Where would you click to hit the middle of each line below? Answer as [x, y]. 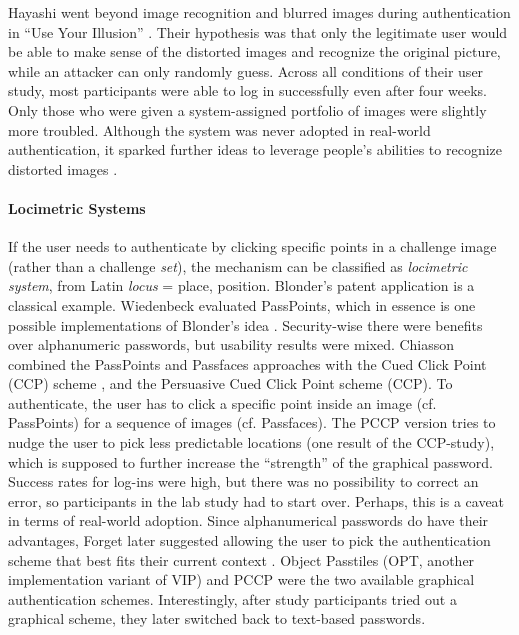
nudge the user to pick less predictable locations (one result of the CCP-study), [251, 442]
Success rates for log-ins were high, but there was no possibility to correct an [243, 481]
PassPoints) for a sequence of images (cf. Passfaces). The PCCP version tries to [252, 422]
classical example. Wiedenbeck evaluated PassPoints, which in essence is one [242, 304]
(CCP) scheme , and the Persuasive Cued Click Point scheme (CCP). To [230, 383]
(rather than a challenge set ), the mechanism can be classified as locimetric [238, 265]
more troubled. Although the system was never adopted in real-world [219, 129]
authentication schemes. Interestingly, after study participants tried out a [232, 598]
